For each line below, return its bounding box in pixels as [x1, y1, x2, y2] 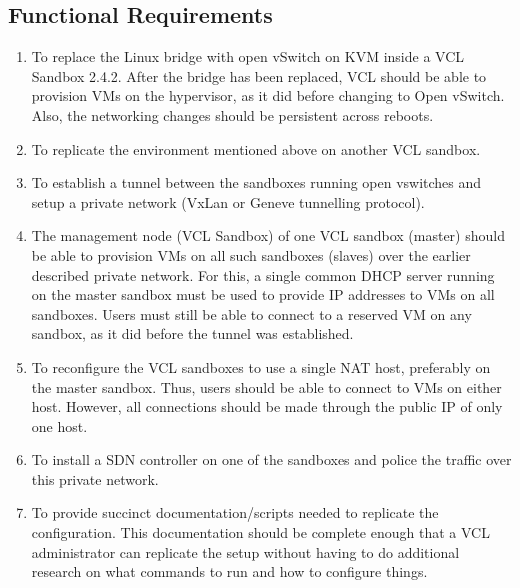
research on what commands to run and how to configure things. [31, 561, 428, 582]
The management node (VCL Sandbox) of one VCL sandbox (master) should [31, 225, 505, 246]
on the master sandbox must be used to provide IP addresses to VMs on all [31, 284, 495, 305]
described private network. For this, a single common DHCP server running [31, 264, 495, 285]
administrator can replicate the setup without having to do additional [31, 541, 460, 562]
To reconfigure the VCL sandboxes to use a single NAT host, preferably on [31, 356, 491, 377]
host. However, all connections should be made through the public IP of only [31, 396, 503, 417]
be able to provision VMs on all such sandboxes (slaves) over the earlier [31, 244, 471, 265]
